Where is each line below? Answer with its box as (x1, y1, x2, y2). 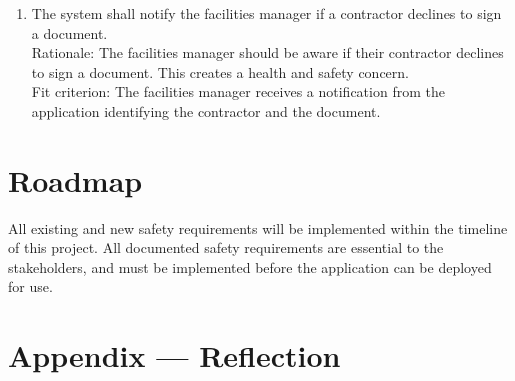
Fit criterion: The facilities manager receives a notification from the (31, 81, 445, 102)
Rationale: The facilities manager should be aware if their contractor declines (31, 42, 504, 63)
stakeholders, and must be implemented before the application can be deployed (8, 256, 492, 277)
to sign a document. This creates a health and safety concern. (31, 61, 409, 82)
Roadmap (8, 159, 143, 200)
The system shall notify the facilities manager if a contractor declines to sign (31, 3, 502, 23)
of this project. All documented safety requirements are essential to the (8, 237, 444, 258)
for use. (8, 276, 53, 297)
